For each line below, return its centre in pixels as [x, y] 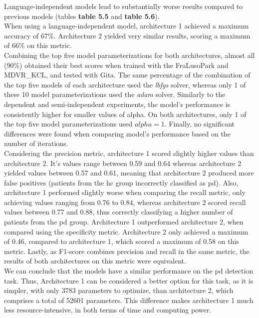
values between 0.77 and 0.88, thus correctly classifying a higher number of [119, 212]
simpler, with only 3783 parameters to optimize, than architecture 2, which [119, 290]
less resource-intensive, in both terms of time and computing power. [108, 310]
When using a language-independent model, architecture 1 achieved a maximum [127, 26]
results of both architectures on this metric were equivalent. [95, 261]
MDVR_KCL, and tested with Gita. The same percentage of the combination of [127, 75]
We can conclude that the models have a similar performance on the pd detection [129, 271]
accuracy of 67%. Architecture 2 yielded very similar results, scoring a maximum [127, 35]
